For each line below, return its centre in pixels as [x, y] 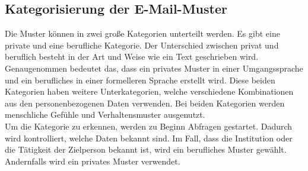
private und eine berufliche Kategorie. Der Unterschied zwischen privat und [142, 45]
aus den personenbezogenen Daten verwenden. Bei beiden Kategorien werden [145, 103]
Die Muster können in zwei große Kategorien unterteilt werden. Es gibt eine [142, 33]
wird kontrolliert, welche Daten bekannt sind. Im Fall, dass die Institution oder [149, 138]
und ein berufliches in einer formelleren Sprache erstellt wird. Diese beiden [140, 80]
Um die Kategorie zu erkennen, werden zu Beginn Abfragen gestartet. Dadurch [149, 126]
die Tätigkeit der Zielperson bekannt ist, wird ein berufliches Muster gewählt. [146, 149]
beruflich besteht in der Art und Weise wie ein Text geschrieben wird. [132, 57]
